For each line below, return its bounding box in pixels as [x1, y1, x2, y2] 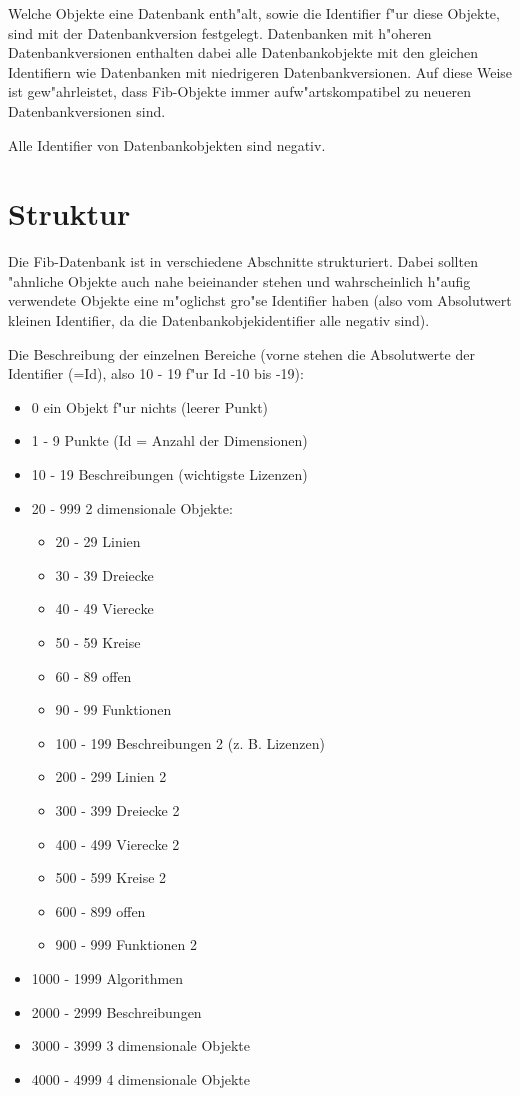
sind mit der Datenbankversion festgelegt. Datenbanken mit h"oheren [8, 22, 432, 43]
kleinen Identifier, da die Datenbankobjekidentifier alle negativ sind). [8, 310, 430, 331]
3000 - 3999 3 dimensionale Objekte [31, 1035, 251, 1056]
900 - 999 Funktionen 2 [55, 934, 197, 955]
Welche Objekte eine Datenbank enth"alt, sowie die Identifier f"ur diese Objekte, [8, 3, 500, 23]
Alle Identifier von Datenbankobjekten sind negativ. [8, 134, 326, 155]
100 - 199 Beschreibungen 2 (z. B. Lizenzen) [55, 732, 325, 753]
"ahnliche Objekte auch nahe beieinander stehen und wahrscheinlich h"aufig [8, 270, 471, 291]
